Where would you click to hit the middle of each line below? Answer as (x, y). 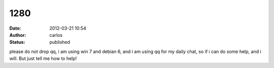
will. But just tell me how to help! (43, 58)
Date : (15, 28)
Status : (17, 42)
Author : (18, 35)
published (60, 42)
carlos (56, 35)
